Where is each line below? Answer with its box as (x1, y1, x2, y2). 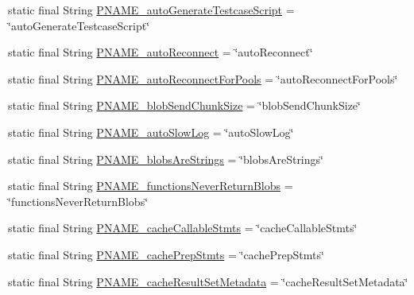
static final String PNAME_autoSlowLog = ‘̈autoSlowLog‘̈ (8, 123, 294, 140)
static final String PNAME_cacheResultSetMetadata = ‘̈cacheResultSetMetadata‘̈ (8, 273, 408, 289)
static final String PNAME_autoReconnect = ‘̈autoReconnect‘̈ (8, 44, 313, 60)
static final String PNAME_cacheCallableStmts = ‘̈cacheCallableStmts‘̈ (8, 219, 358, 236)
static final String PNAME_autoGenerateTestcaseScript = (8, 2, 295, 17)
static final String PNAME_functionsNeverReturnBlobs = (8, 177, 293, 194)
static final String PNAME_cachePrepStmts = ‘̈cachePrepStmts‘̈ (8, 246, 324, 262)
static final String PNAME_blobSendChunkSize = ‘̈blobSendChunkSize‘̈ (8, 97, 361, 114)
